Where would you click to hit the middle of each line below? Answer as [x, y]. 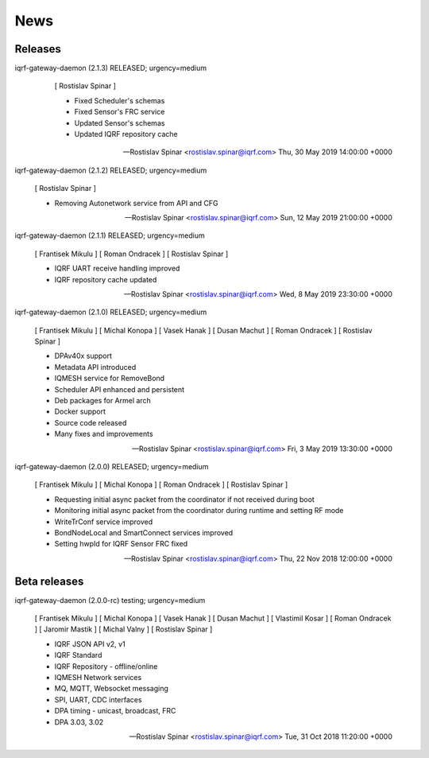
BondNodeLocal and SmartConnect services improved [144, 532]
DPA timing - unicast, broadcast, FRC [115, 711]
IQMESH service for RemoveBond [110, 379]
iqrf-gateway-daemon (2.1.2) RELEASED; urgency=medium [111, 170]
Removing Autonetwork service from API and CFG [136, 203]
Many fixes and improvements [104, 434]
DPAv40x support [83, 356]
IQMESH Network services [98, 677]
